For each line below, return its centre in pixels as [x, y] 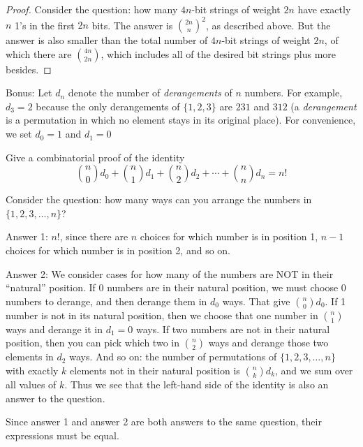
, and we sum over [314, 370]
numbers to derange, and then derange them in [106, 301]
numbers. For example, [294, 93]
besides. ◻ [29, 69]
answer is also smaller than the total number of [107, 40]
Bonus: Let [29, 93]
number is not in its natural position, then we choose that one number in [162, 315]
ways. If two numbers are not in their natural [233, 329]
